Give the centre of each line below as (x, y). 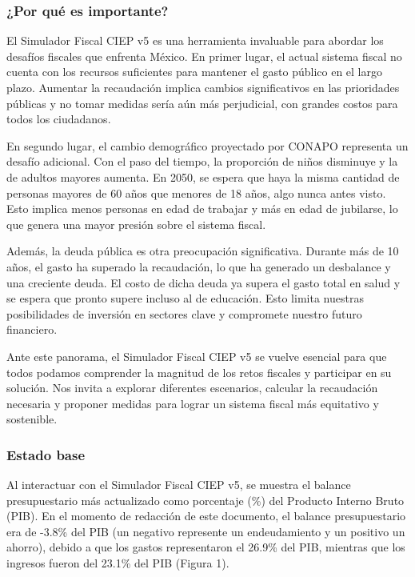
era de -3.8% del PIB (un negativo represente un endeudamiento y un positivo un (206, 531)
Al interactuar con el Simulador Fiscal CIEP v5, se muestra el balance (179, 485)
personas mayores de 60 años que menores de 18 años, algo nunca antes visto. (196, 192)
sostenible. (32, 419)
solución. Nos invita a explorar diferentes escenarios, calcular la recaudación (192, 388)
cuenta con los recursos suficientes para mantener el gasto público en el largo (194, 72)
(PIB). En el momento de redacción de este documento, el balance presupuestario (206, 516)
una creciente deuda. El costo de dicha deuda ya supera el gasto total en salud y (204, 282)
